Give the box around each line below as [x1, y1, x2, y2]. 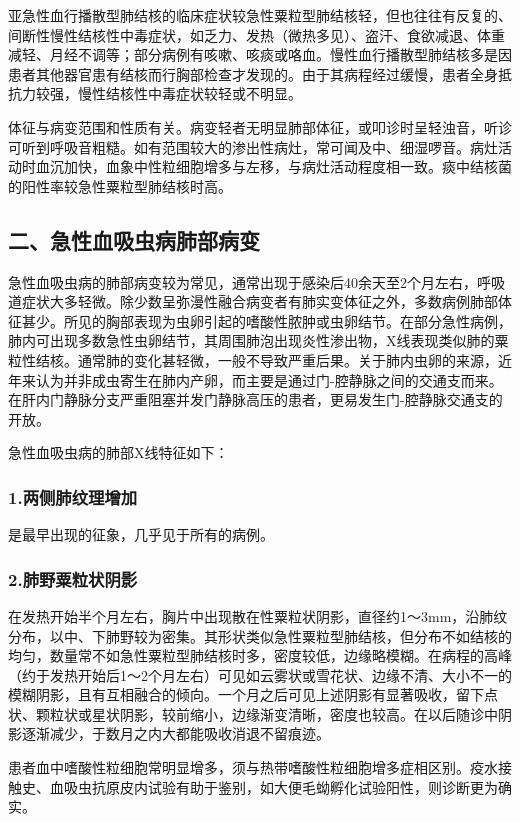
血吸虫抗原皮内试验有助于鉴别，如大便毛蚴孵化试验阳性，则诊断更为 [49, 776, 498, 797]
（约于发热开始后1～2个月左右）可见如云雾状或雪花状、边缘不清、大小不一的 [8, 664, 512, 685]
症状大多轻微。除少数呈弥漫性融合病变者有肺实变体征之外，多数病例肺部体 [21, 291, 512, 312]
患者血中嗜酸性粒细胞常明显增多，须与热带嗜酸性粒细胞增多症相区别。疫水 [8, 757, 498, 778]
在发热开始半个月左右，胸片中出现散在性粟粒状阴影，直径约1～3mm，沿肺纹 [8, 605, 508, 626]
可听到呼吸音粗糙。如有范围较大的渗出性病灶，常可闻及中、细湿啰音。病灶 [8, 136, 498, 157]
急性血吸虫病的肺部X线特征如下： [8, 442, 229, 463]
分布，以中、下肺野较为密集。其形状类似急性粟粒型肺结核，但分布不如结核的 [8, 625, 512, 646]
